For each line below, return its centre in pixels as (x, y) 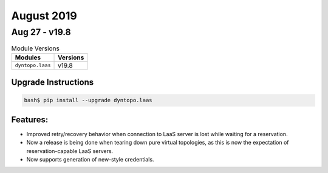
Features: (30, 119)
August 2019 (44, 16)
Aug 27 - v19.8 (41, 32)
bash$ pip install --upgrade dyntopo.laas (88, 100)
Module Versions (36, 48)
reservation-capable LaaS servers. (70, 151)
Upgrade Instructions (53, 83)
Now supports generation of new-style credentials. (90, 160)
